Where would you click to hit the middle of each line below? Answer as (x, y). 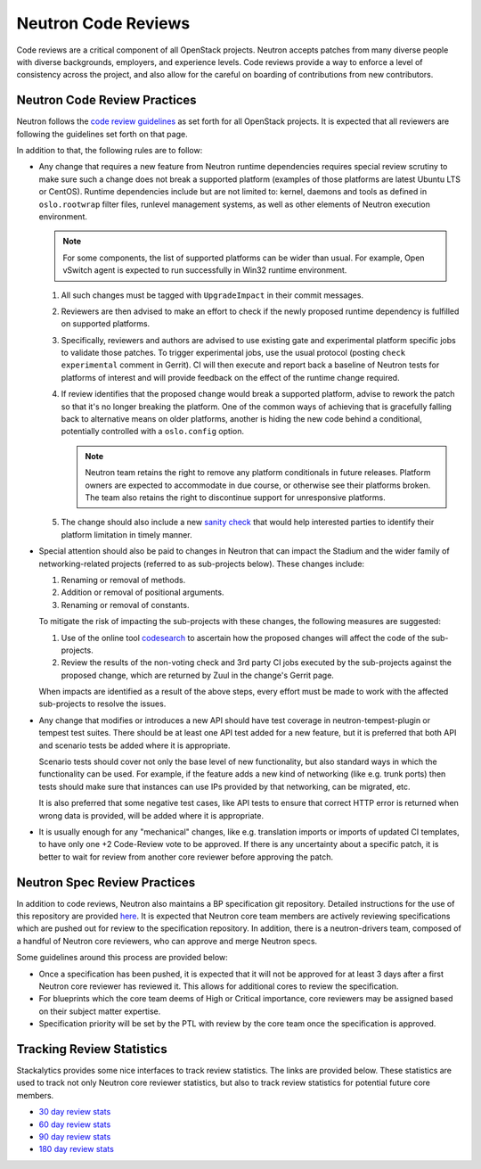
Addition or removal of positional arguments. (143, 592)
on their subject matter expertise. (100, 1011)
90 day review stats (75, 1137)
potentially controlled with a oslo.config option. (153, 432)
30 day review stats (75, 1112)
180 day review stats (77, 1149)
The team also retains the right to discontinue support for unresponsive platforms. (236, 498)
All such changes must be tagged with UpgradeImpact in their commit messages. (212, 295)
